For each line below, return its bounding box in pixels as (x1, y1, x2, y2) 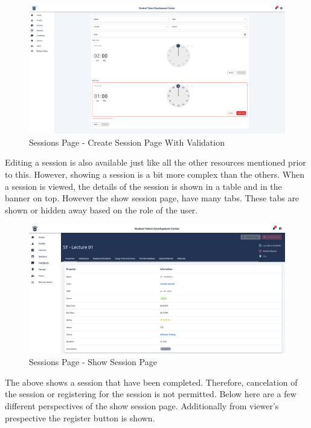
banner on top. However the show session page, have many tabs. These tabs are (5, 192, 300, 204)
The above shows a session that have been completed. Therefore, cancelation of (5, 375, 298, 388)
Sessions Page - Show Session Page (29, 355, 157, 368)
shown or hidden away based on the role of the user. (5, 203, 198, 216)
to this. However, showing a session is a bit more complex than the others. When (5, 168, 305, 181)
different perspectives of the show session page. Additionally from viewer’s (5, 400, 279, 412)
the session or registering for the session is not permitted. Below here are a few (5, 387, 297, 400)
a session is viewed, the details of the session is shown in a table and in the (5, 180, 282, 192)
